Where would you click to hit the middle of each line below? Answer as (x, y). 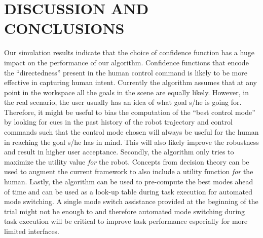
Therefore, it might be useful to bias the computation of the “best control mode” (130, 112)
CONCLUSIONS (64, 28)
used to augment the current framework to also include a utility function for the (129, 171)
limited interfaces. (32, 231)
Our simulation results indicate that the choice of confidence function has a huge (129, 52)
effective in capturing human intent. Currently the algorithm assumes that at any (130, 82)
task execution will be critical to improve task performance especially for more (126, 221)
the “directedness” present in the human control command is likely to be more (126, 72)
